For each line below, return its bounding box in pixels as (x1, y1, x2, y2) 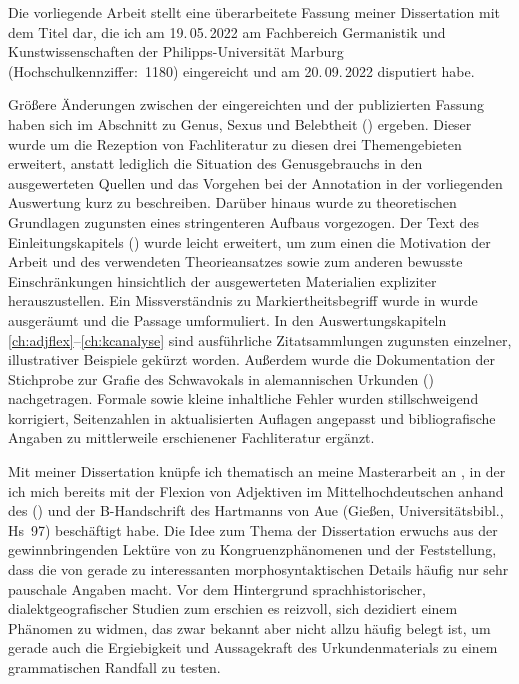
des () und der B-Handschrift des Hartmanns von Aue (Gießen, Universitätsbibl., (8, 500, 504, 521)
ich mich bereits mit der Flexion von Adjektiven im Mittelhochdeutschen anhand (8, 480, 504, 501)
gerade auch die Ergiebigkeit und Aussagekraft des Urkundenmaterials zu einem (8, 637, 498, 658)
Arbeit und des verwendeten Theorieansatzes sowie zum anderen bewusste (8, 251, 463, 272)
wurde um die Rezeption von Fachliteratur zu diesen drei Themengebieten (8, 133, 462, 154)
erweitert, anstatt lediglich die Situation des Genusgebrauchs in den (8, 153, 423, 174)
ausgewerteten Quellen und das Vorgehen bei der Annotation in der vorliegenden (8, 172, 503, 193)
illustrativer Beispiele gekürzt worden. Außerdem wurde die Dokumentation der (8, 349, 495, 370)
